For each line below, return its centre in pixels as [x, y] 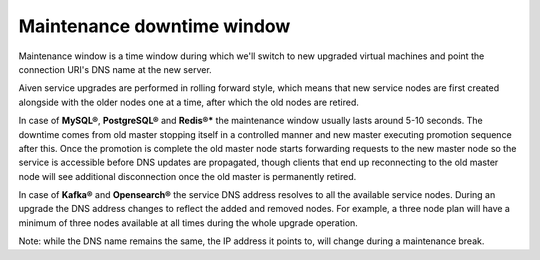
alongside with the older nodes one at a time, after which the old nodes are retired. [188, 102]
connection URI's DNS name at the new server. [115, 69]
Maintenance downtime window [154, 26]
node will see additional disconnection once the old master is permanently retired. [187, 176]
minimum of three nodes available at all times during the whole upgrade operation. [188, 222]
